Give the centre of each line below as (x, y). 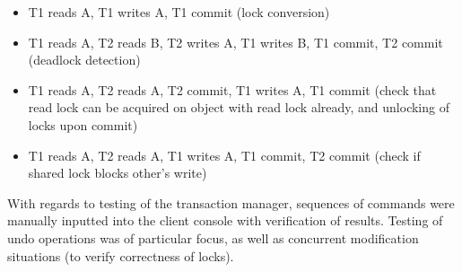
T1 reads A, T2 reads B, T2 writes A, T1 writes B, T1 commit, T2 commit (235, 42)
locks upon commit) (83, 124)
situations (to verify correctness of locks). (121, 255)
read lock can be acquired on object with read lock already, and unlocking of (239, 107)
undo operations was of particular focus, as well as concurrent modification (213, 237)
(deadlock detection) (84, 60)
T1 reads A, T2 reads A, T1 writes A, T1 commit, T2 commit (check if (224, 155)
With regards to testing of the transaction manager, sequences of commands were (231, 202)
